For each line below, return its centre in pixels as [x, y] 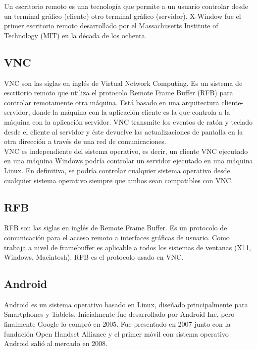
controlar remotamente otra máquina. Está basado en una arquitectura [112, 102]
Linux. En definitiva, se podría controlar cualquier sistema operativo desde [117, 170]
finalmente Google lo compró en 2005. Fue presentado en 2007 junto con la [117, 324]
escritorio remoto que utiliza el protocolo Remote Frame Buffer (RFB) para [119, 93]
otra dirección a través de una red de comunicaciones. [85, 141]
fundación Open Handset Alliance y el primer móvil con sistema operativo [116, 333]
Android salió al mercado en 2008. [56, 343]
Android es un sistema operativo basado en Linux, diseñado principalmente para [126, 304]
